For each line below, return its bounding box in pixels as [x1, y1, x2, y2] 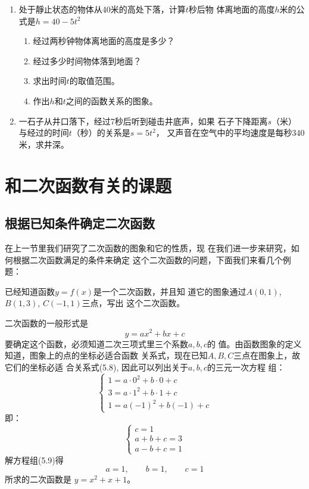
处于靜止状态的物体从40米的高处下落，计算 [18, 3, 186, 15]
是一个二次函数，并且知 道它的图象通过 [93, 285, 246, 297]
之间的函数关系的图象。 [65, 94, 158, 107]
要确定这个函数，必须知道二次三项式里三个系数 [5, 337, 188, 350]
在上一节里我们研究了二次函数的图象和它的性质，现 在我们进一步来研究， [5, 241, 291, 254]
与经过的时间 [18, 126, 69, 139]
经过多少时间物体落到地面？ [33, 54, 142, 67]
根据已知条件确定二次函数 [5, 214, 155, 232]
